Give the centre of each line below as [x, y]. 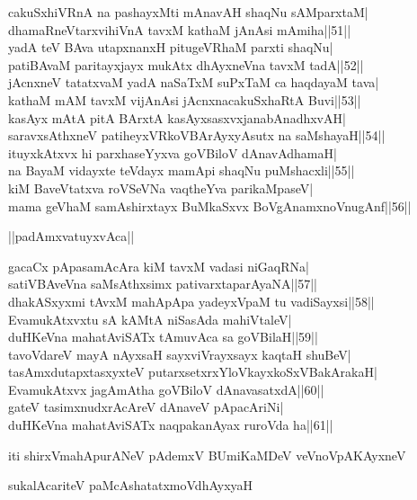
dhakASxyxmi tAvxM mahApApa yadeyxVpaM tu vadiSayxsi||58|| [191, 301]
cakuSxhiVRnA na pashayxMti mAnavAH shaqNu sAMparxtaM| [188, 12]
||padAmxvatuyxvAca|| [71, 236]
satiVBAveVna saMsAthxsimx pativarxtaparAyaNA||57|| [163, 284]
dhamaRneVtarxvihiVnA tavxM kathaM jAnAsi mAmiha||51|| [180, 29]
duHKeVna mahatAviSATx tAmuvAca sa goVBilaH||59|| [163, 337]
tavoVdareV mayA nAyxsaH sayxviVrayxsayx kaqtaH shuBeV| [180, 354]
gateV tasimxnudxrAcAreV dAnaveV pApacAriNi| [146, 407]
